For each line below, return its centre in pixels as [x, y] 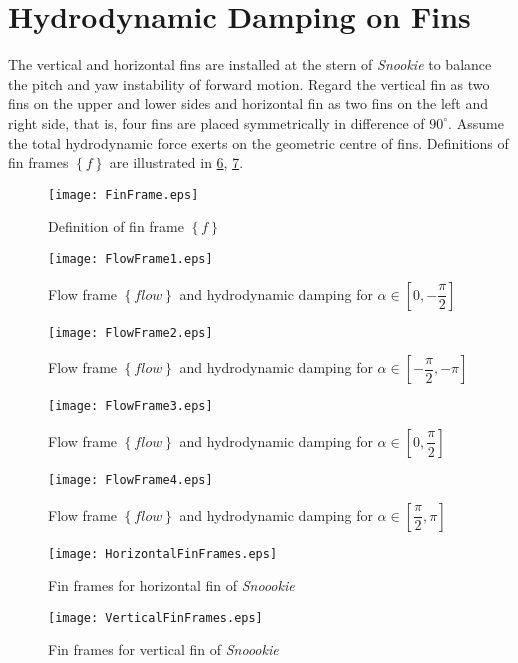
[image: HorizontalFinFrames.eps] [163, 553]
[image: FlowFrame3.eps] [130, 406]
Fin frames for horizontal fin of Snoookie [171, 585]
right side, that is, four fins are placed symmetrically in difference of [216, 122]
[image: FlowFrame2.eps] [130, 332]
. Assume [476, 122]
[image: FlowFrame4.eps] [130, 479]
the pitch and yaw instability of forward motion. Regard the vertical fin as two [249, 83]
